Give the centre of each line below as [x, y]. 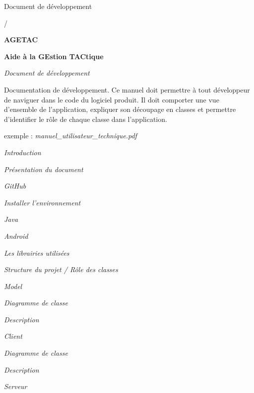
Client [13, 336]
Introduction [23, 152]
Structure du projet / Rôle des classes [61, 269]
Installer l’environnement [42, 202]
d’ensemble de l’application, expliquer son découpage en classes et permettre [120, 109]
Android [16, 236]
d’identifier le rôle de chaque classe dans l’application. [86, 119]
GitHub [15, 186]
